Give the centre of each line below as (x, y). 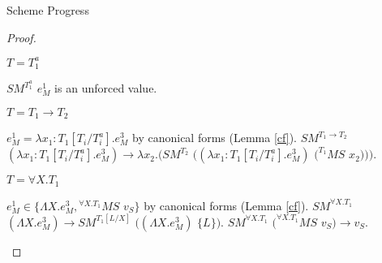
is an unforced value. (106, 88)
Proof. (21, 37)
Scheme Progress (48, 10)
